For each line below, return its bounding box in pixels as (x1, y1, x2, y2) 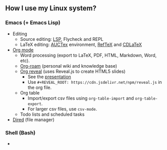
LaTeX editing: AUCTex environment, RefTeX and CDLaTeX (20, 41, 142, 47)
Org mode (12, 46, 34, 53)
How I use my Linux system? (5, 4, 97, 13)
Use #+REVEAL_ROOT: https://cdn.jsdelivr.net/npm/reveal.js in (27, 79, 162, 85)
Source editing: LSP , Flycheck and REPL (20, 36, 103, 42)
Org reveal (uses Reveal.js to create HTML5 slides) (20, 68, 126, 74)
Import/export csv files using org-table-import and (27, 95, 134, 101)
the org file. (27, 84, 52, 90)
